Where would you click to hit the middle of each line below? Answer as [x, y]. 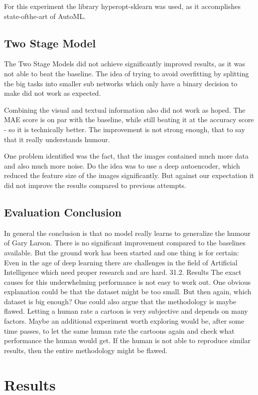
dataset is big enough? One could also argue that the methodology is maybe [120, 301]
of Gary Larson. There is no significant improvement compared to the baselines [125, 243]
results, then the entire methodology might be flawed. [86, 350]
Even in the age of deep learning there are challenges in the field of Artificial [121, 262]
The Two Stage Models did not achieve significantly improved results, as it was [125, 64]
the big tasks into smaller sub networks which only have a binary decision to [121, 83]
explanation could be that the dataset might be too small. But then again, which [128, 292]
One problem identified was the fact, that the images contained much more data [126, 156]
